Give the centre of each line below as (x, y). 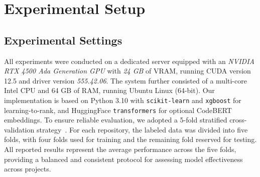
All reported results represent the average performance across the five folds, (120, 149)
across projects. (28, 169)
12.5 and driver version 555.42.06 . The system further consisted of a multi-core (125, 80)
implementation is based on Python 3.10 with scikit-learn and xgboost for (123, 100)
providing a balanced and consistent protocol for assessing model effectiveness (123, 159)
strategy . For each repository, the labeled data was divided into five (142, 129)
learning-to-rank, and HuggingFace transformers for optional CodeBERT (118, 110)
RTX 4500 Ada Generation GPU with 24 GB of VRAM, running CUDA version (127, 71)
